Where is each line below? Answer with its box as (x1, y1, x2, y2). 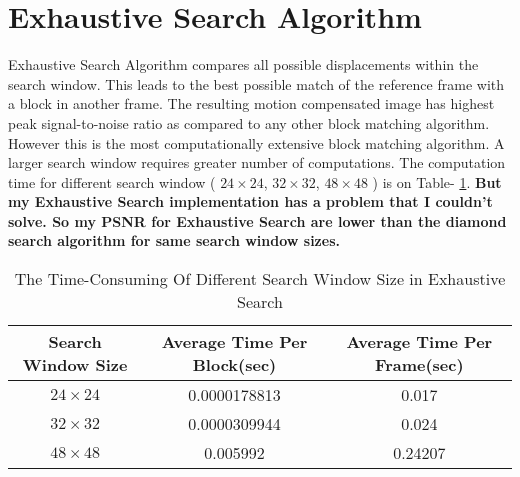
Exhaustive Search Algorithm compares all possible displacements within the (8, 54, 479, 75)
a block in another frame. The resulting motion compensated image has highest (8, 93, 495, 114)
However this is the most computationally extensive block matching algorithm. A (8, 132, 505, 153)
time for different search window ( (8, 171, 216, 192)
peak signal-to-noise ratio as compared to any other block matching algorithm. (8, 112, 490, 133)
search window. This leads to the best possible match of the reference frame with (8, 73, 505, 94)
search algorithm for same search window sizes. (8, 230, 340, 251)
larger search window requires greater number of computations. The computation (8, 152, 506, 173)
